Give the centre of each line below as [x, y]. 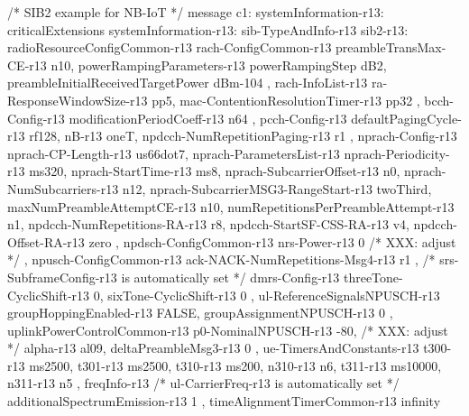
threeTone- [373, 277]
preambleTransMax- [391, 47]
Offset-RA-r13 [46, 241]
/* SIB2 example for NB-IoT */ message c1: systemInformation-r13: [196, 12]
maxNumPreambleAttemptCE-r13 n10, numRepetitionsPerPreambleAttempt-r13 [231, 206]
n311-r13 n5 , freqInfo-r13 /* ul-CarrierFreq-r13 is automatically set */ [203, 383]
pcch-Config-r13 [303, 118]
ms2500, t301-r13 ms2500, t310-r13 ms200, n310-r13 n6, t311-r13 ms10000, [235, 365]
